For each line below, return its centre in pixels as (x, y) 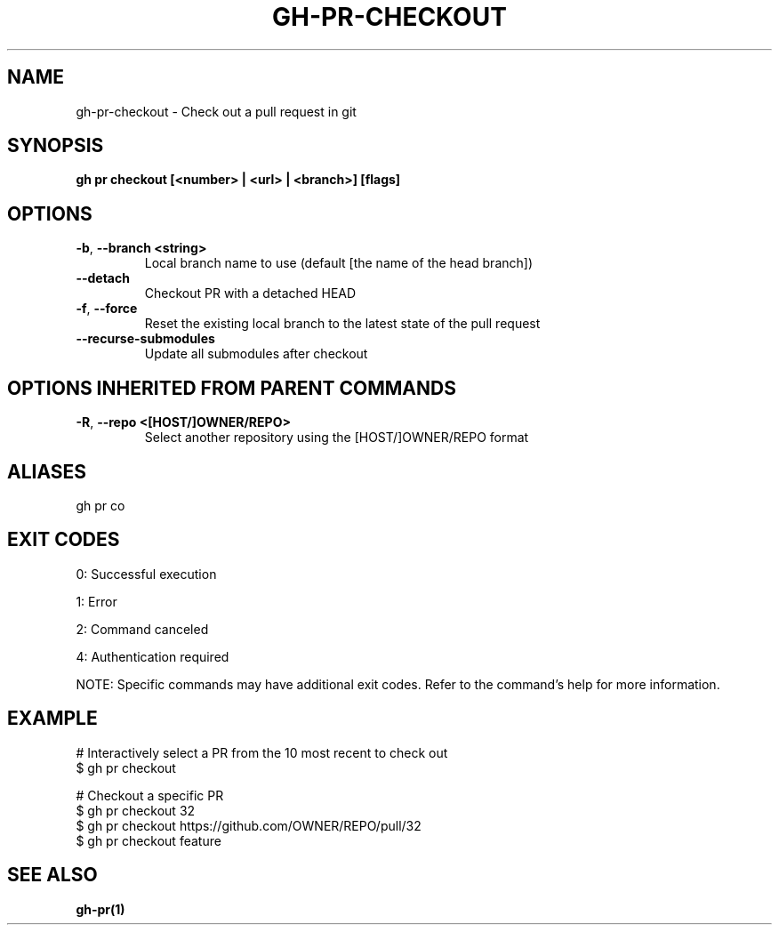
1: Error (96, 601)
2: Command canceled (142, 629)
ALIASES (47, 471)
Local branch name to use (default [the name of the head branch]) (339, 263)
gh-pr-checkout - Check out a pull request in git (216, 111)
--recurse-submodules (145, 339)
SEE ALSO (52, 875)
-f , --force (107, 309)
